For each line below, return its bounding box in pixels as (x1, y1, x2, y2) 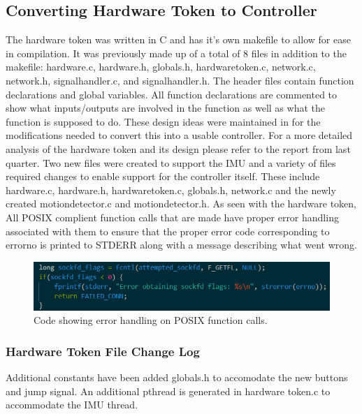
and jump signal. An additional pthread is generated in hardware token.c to (6, 383, 331, 398)
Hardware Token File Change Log (6, 343, 200, 360)
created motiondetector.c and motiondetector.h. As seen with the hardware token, (6, 196, 356, 211)
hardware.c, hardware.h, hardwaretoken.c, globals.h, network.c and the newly (6, 182, 336, 197)
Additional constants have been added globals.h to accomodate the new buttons (6, 370, 348, 385)
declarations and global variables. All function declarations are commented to (6, 87, 338, 101)
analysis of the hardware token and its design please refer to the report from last (6, 141, 351, 156)
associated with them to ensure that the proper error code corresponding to (6, 223, 330, 238)
